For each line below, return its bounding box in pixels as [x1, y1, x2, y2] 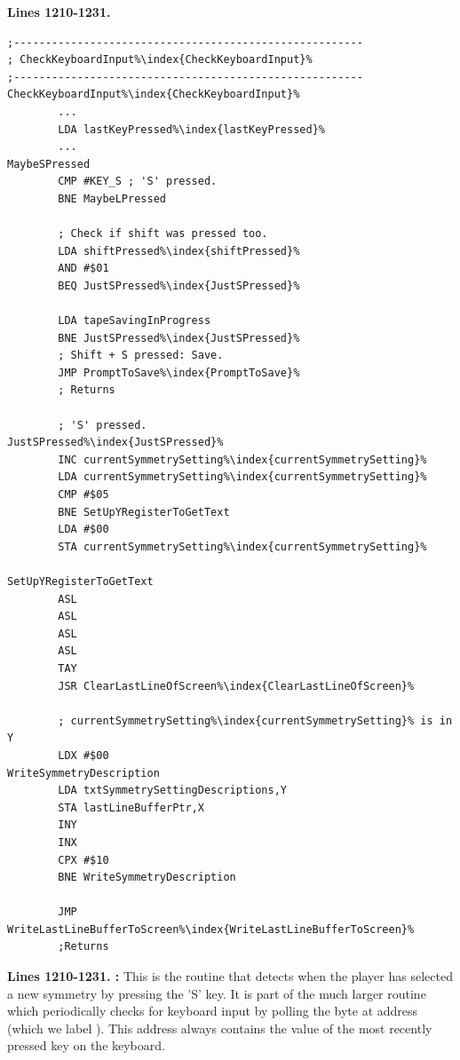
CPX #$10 [58, 853, 109, 866]
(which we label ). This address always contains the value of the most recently [7, 1018, 432, 1037]
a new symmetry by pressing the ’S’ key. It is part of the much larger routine [7, 984, 426, 1002]
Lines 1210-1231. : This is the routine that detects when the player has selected [7, 967, 453, 985]
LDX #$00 [58, 748, 109, 762]
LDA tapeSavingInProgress [58, 314, 211, 328]
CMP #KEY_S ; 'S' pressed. [58, 175, 218, 188]
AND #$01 [58, 262, 109, 275]
